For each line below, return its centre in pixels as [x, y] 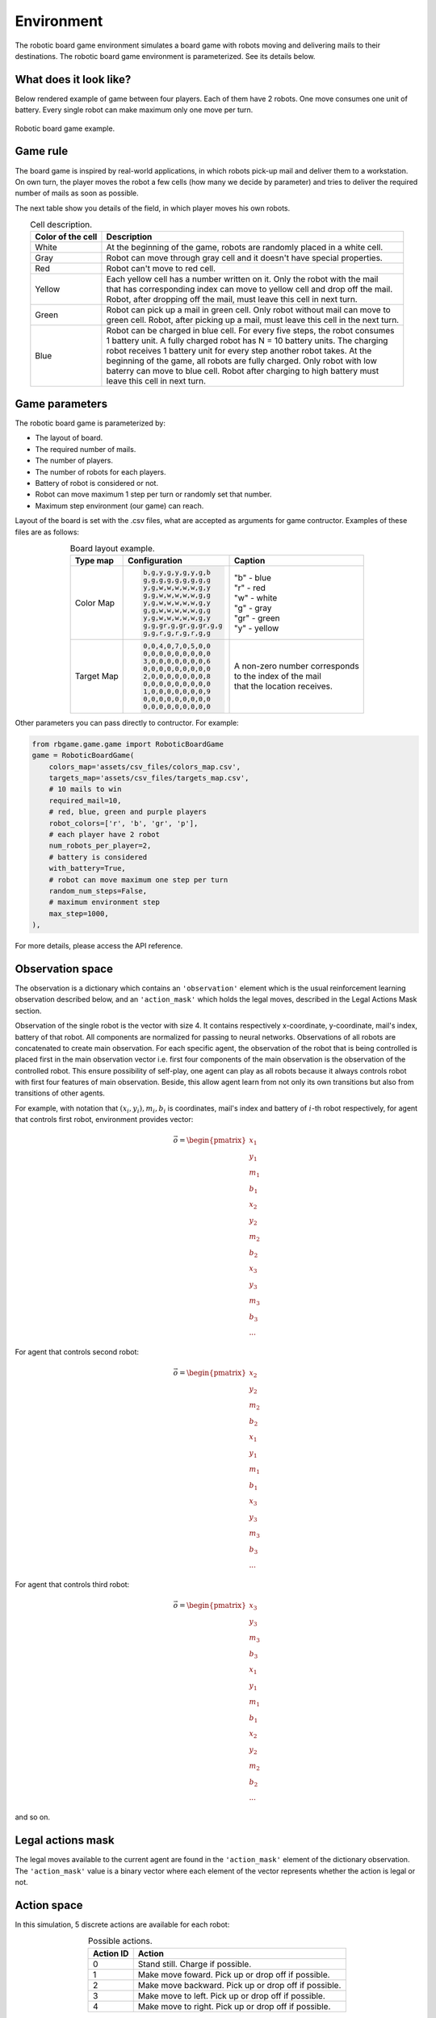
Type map [94, 561]
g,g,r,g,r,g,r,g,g [177, 633]
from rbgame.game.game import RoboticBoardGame [128, 744]
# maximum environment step [105, 902]
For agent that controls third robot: [72, 1585]
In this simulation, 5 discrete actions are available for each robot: [122, 1924]
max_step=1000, [79, 913]
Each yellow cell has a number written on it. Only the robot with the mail [242, 279]
